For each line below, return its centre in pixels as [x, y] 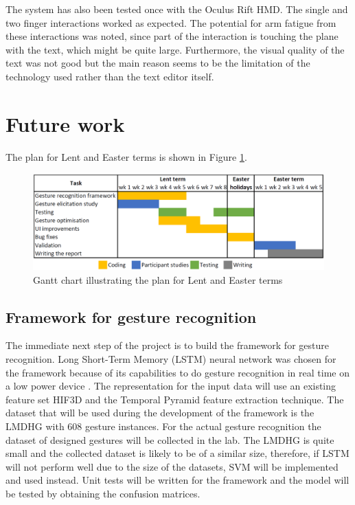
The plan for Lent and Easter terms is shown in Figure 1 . [126, 156]
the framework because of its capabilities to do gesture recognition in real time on [177, 372]
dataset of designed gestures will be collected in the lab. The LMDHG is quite [170, 439]
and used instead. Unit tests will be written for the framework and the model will [177, 480]
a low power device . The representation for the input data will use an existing [171, 386]
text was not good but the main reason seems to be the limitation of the [158, 63]
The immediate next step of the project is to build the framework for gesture [167, 345]
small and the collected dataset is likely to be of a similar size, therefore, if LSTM [177, 453]
